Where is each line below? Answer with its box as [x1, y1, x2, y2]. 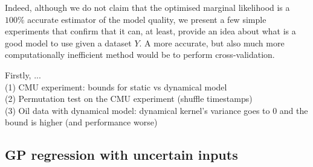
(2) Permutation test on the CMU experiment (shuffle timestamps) [5, 92, 253, 105]
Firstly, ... [5, 68, 41, 81]
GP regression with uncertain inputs [5, 145, 238, 164]
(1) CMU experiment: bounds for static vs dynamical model [5, 80, 227, 93]
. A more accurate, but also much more [139, 36, 285, 49]
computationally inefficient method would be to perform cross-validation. [5, 48, 275, 61]
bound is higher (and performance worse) [5, 116, 158, 128]
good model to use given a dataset [5, 36, 132, 49]
